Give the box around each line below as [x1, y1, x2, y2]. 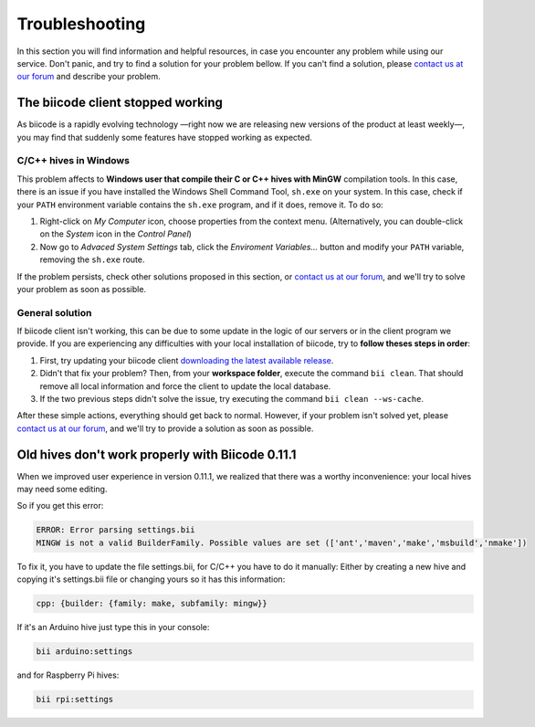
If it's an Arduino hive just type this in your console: [16, 622, 210, 633]
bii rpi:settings [36, 694, 114, 705]
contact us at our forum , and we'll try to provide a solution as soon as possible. [16, 423, 314, 434]
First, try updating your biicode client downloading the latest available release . [39, 354, 334, 365]
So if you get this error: [16, 500, 104, 511]
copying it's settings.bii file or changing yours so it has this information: [16, 574, 286, 585]
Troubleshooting [16, 14, 146, 34]
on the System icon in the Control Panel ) [39, 228, 192, 239]
